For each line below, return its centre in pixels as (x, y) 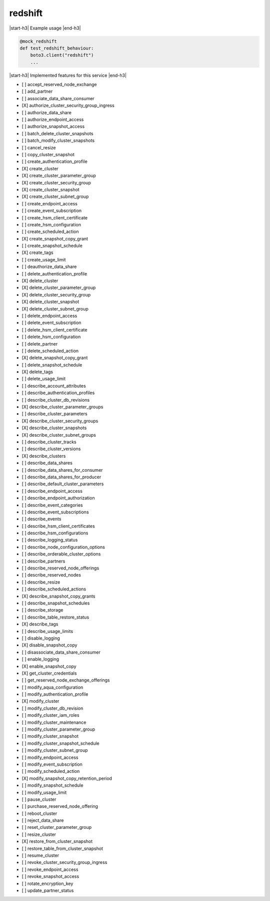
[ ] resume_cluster (40, 855)
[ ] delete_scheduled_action (50, 351)
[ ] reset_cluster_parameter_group (57, 827)
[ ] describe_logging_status (50, 540)
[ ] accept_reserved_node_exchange (59, 85)
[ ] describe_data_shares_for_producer (61, 477)
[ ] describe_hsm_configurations (55, 533)
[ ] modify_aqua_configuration (52, 687)
